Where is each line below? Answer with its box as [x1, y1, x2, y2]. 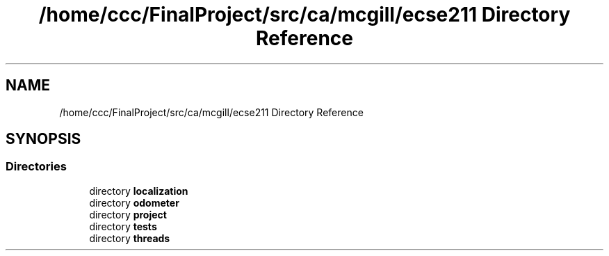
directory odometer [89, 196, 179, 209]
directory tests [89, 220, 157, 232]
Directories [6, 159, 67, 174]
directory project [89, 208, 167, 221]
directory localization [89, 184, 188, 197]
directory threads [89, 232, 170, 244]
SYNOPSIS [6, 130, 81, 148]
